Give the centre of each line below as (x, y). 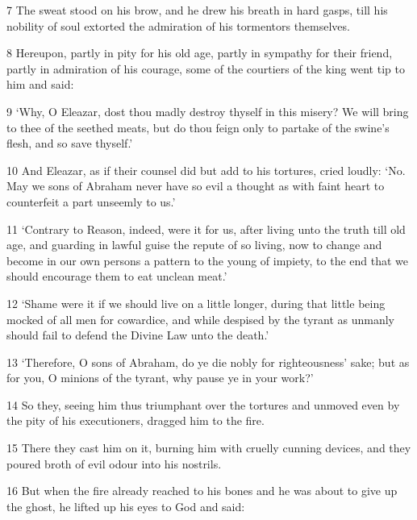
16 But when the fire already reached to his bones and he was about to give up (202, 491)
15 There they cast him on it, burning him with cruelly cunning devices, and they (209, 448)
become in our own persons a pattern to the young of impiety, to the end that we (208, 260)
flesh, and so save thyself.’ (70, 143)
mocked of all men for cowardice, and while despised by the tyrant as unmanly (200, 319)
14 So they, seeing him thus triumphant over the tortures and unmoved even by (203, 404)
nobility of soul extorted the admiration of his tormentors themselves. (178, 25)
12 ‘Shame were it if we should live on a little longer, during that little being (196, 303)
